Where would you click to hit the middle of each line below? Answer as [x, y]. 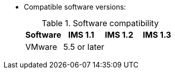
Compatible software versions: [75, 7]
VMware [41, 47]
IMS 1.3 [157, 35]
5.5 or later [84, 47]
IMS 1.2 [119, 35]
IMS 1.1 [81, 35]
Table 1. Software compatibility [100, 23]
